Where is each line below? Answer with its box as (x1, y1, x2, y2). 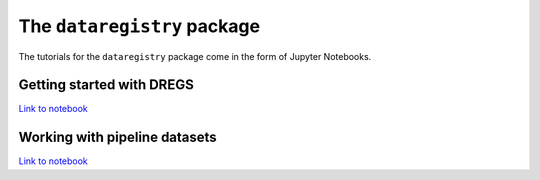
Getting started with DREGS (18, 76, 194, 94)
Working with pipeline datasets (18, 129, 217, 146)
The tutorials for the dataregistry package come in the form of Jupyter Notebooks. (18, 50, 372, 62)
